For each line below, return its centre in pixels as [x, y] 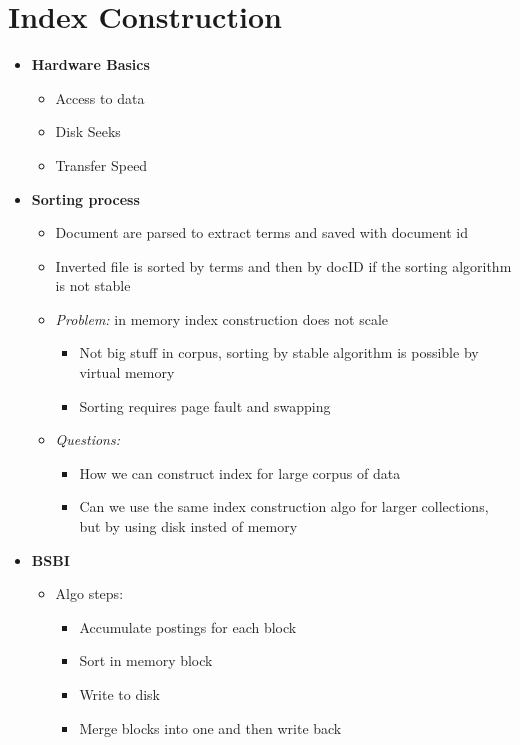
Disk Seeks [88, 131]
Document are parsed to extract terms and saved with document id [261, 232]
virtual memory [127, 372]
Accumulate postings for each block [188, 626]
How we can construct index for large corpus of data [240, 472]
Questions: [88, 439]
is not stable [93, 285]
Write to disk [120, 694]
